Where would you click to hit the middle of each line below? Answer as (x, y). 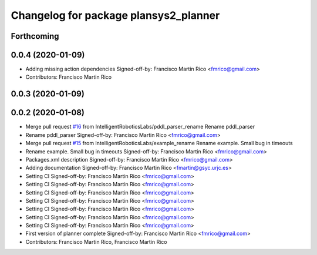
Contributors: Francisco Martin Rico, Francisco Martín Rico (96, 241)
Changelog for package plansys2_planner (115, 15)
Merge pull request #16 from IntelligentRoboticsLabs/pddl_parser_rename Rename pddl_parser (140, 127)
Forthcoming (35, 36)
